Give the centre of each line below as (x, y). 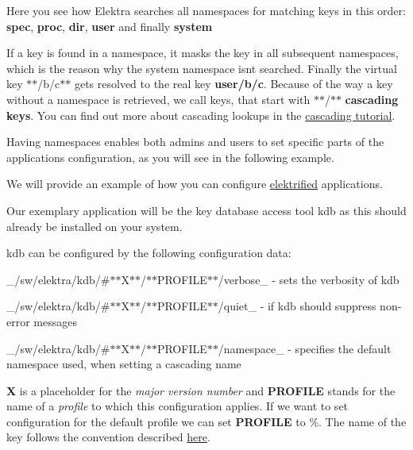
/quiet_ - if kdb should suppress (297, 306)
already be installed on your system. (95, 226)
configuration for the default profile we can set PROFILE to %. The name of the (206, 421)
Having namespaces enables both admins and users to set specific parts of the (195, 142)
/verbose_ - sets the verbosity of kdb (309, 279)
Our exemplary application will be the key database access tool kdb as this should (206, 210)
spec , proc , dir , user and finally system (110, 26)
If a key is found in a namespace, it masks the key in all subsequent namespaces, (203, 53)
